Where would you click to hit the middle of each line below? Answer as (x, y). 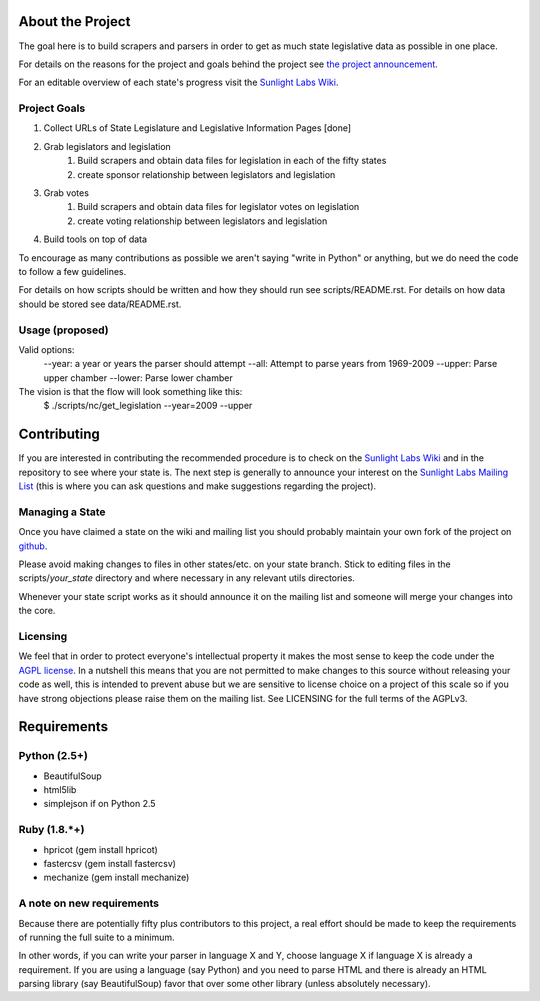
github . (33, 546)
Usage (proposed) (63, 330)
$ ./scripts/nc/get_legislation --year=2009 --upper (148, 406)
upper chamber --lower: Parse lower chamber (138, 377)
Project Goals (52, 108)
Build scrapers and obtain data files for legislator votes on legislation (218, 207)
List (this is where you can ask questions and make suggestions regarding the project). (197, 486)
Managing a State (62, 512)
